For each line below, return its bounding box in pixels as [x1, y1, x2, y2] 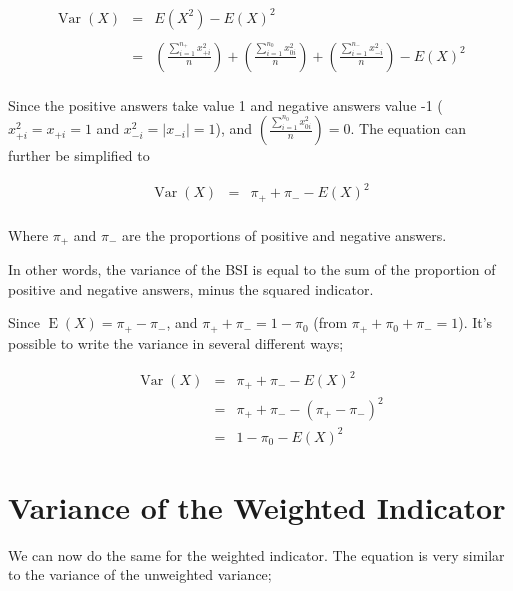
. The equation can [350, 118, 466, 139]
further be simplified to [8, 145, 150, 166]
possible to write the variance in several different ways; [8, 332, 344, 353]
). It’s [458, 312, 493, 333]
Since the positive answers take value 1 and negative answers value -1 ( [8, 94, 443, 115]
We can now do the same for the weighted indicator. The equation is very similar [8, 544, 505, 565]
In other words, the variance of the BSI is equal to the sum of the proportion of [8, 259, 496, 280]
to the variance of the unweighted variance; [8, 564, 272, 585]
